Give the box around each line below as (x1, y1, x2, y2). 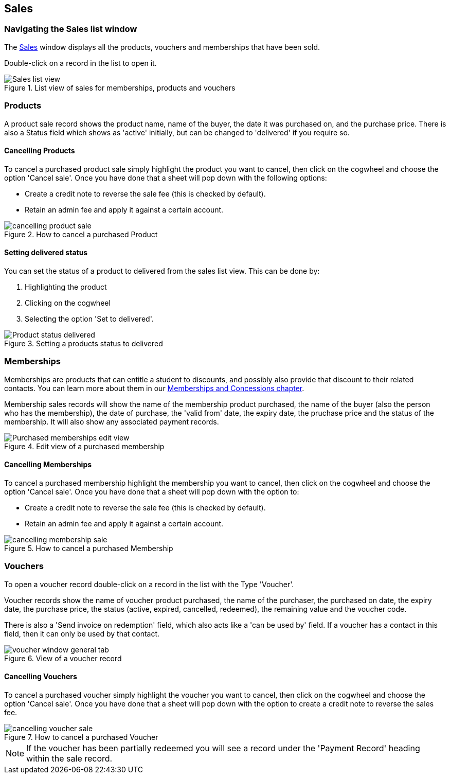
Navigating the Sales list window (4, 24, 137, 34)
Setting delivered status (4, 248, 88, 257)
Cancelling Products (4, 146, 75, 155)
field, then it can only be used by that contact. (4, 629, 160, 638)
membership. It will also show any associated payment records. (4, 417, 219, 426)
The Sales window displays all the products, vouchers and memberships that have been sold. (4, 42, 320, 51)
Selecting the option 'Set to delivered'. (25, 314, 154, 323)
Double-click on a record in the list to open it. (4, 58, 157, 67)
